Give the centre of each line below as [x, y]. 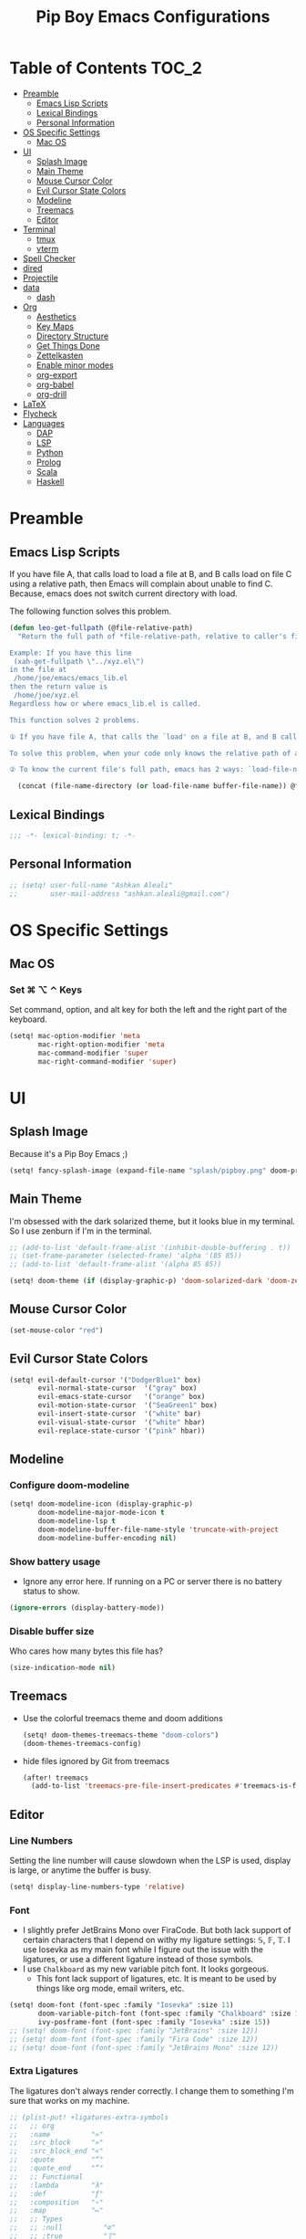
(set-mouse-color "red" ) [56, 1330]
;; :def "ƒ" [56, 2193]
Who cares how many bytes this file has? [87, 1651]
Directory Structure [72, 336]
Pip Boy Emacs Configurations [153, 17]
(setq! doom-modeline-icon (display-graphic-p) [102, 1504]
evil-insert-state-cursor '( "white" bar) [120, 1414]
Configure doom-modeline [70, 1485]
